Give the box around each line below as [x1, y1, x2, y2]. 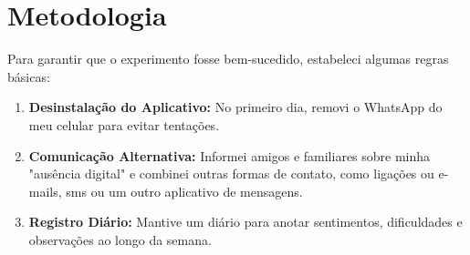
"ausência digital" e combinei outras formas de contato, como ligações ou [28, 164, 434, 183]
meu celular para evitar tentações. [28, 115, 220, 134]
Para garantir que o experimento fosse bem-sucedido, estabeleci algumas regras [7, 49, 449, 68]
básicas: [7, 66, 50, 86]
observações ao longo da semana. [28, 229, 212, 249]
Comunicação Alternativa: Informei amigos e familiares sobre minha [28, 146, 431, 165]
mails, [28, 181, 62, 200]
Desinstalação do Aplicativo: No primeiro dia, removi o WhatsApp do [28, 97, 443, 117]
